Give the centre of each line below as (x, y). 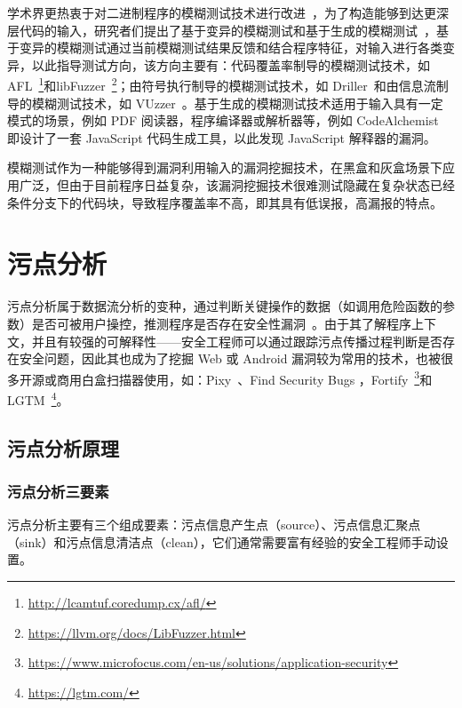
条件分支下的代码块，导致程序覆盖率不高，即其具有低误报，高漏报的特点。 (225, 202)
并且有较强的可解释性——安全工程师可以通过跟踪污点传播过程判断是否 (237, 341)
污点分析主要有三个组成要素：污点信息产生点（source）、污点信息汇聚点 (214, 525)
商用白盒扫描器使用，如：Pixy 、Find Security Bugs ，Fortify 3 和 (244, 378)
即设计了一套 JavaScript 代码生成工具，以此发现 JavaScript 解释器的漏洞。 (222, 137)
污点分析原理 (63, 447)
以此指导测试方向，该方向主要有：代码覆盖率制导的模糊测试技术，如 (231, 64)
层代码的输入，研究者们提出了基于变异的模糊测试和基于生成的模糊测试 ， (222, 30)
